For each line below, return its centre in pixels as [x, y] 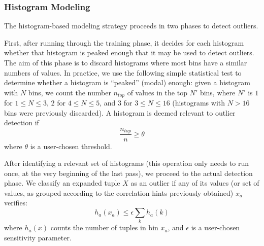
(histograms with [199, 103]
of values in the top [157, 92]
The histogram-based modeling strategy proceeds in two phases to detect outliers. [131, 26]
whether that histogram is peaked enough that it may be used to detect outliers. [129, 52]
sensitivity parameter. [38, 237]
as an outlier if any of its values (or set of [195, 183]
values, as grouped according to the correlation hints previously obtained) [119, 192]
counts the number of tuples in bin [104, 227]
